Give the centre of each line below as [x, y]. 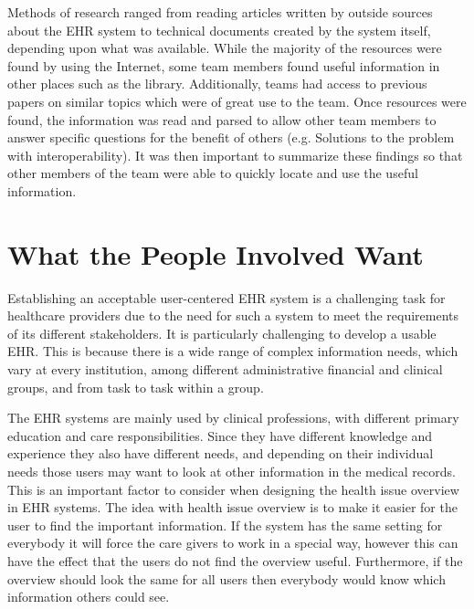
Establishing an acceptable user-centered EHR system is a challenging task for [226, 297]
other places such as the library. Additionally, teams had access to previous [217, 84]
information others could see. [89, 597]
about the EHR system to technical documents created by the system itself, [219, 30]
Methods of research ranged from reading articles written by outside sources [220, 12]
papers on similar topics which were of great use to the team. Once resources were [237, 101]
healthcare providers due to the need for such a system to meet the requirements [233, 315]
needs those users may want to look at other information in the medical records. [232, 471]
